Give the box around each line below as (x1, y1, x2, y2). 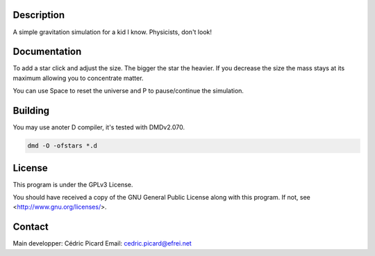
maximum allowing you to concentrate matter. (12, 74, 144, 82)
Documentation (12, 46, 82, 58)
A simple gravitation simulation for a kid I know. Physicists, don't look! (12, 28, 212, 36)
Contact (12, 221, 49, 233)
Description (12, 9, 65, 21)
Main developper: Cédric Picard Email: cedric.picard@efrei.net (12, 239, 192, 248)
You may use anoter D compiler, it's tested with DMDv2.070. (12, 123, 185, 131)
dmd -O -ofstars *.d (27, 142, 97, 150)
